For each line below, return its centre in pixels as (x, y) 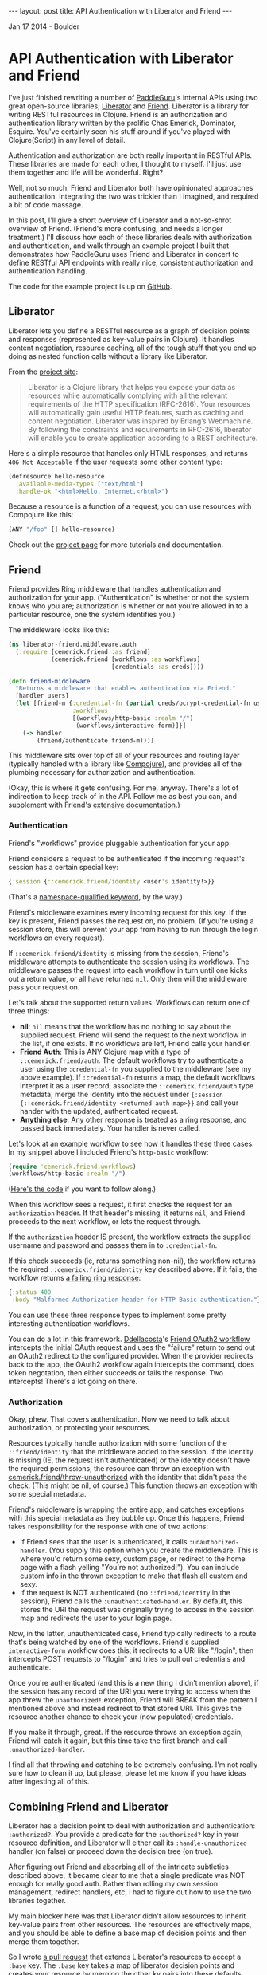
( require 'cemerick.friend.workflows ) (72, 1167)
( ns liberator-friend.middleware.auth (72, 645)
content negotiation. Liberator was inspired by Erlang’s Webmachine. (140, 421)
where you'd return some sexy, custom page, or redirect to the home (132, 1559)
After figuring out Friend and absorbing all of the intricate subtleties (118, 1867)
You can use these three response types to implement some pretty (117, 1315)
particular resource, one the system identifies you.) (92, 615)
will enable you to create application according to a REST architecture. (143, 438)
